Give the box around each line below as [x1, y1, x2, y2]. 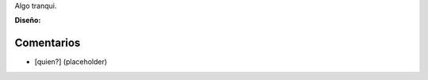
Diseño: [14, 16, 41, 25]
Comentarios [14, 36, 81, 50]
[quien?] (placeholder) [34, 57, 108, 67]
